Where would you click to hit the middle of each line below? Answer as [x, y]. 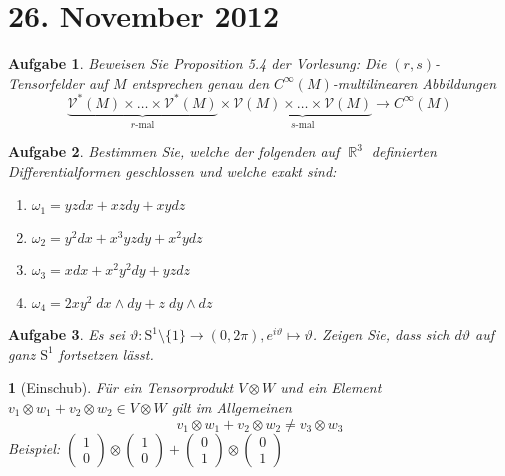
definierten [404, 151]
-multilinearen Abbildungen [414, 82]
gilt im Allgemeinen [231, 407]
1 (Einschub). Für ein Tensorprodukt [121, 387]
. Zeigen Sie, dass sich [381, 334]
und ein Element [331, 387]
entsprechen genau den [200, 82]
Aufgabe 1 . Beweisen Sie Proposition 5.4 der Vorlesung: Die [197, 63]
